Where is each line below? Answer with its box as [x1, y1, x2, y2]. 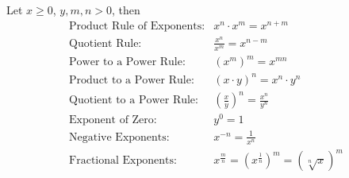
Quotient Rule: [69, 37, 142, 49]
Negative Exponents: [69, 131, 170, 143]
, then [112, 2, 140, 17]
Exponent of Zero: [69, 114, 157, 126]
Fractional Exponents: [69, 155, 177, 167]
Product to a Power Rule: [69, 74, 194, 86]
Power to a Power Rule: [69, 56, 186, 68]
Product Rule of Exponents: [69, 20, 205, 32]
